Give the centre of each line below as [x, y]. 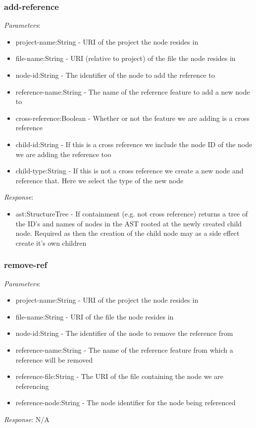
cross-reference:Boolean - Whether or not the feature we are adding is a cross [132, 118]
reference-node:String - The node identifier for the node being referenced [126, 402]
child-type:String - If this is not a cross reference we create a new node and [129, 171]
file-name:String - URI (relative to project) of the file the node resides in [126, 58]
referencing [32, 386]
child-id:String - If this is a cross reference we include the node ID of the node [134, 144]
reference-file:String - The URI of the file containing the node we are [119, 376]
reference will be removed [54, 359]
